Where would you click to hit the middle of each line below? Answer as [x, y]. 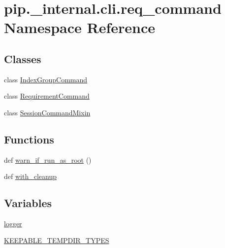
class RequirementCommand [47, 96]
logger [13, 224]
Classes [23, 58]
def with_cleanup [30, 176]
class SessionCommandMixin [47, 112]
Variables [28, 203]
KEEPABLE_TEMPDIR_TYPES [57, 240]
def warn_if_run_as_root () [48, 159]
